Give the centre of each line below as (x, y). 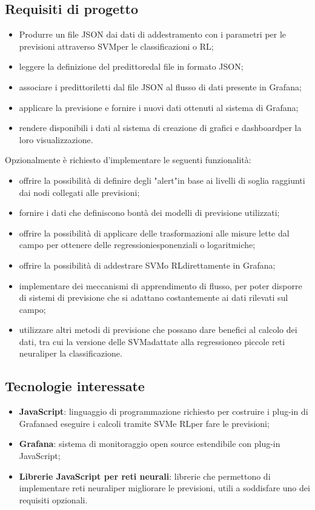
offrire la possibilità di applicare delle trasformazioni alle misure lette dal (154, 233)
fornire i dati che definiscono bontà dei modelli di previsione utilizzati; (149, 213)
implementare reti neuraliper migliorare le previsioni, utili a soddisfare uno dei (164, 488)
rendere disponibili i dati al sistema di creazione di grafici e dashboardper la (160, 128)
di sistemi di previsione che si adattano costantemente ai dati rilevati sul (154, 297)
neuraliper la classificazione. (71, 353)
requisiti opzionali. (53, 499)
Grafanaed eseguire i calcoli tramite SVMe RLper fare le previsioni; (144, 423)
